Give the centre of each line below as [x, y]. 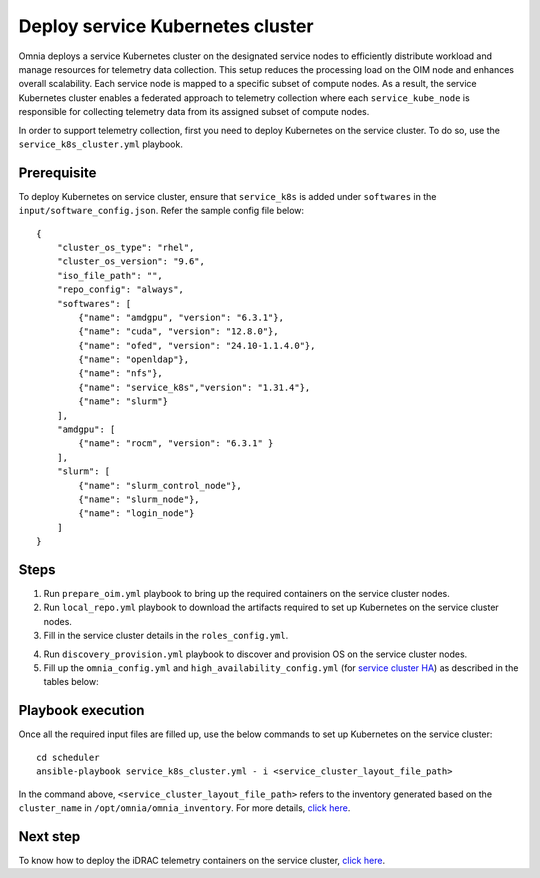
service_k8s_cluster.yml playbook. [101, 144]
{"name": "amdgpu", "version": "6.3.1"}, [181, 317]
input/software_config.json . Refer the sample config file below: [161, 211]
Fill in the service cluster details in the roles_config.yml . [166, 636]
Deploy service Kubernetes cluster [166, 26]
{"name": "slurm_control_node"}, [160, 485]
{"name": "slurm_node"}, [139, 499]
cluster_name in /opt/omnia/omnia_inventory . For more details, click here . [184, 807]
